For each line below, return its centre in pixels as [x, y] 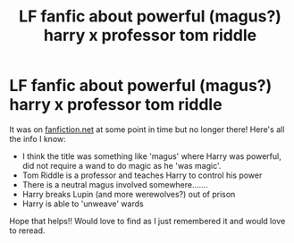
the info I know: [38, 138]
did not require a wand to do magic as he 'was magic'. [122, 165]
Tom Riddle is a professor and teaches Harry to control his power [142, 175]
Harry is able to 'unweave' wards [83, 204]
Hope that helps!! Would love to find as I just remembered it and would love [147, 221]
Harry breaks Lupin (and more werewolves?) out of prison [129, 194]
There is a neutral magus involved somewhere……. [115, 184]
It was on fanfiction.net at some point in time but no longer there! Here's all [147, 129]
